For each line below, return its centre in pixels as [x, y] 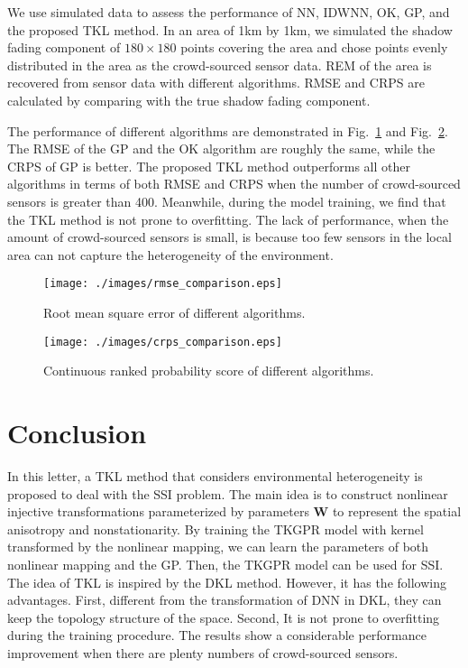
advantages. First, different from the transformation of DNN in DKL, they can [225, 600]
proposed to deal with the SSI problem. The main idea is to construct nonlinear [228, 493]
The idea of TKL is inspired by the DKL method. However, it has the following [227, 582]
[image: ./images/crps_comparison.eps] [163, 342]
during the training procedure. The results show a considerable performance [217, 635]
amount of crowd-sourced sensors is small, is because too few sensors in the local [229, 237]
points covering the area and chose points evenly [314, 47]
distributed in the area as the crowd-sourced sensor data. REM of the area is [220, 65]
